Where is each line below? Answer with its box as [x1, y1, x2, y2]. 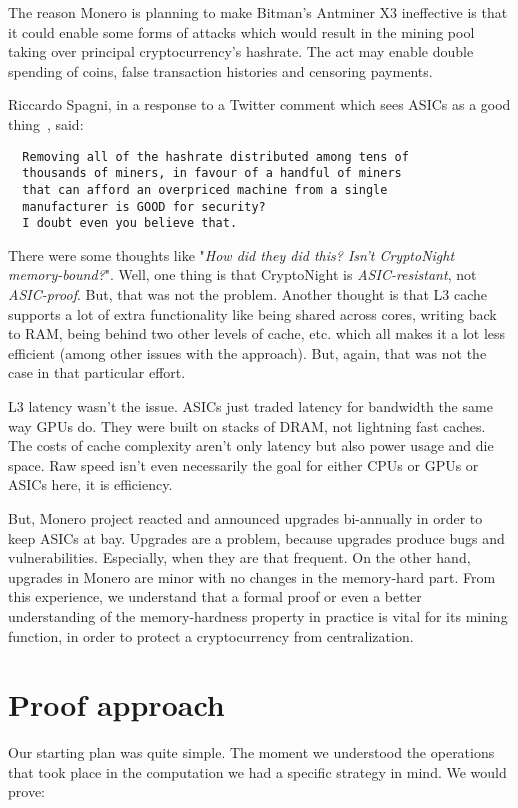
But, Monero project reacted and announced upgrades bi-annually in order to [8, 507, 483, 528]
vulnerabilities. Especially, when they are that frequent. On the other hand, [8, 547, 471, 568]
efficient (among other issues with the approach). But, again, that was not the [8, 342, 487, 363]
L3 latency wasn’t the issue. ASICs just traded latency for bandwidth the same [8, 396, 493, 416]
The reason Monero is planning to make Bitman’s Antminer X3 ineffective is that [8, 2, 508, 22]
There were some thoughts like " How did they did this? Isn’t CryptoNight [8, 244, 455, 265]
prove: [8, 781, 45, 802]
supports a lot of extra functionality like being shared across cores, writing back [8, 303, 497, 324]
